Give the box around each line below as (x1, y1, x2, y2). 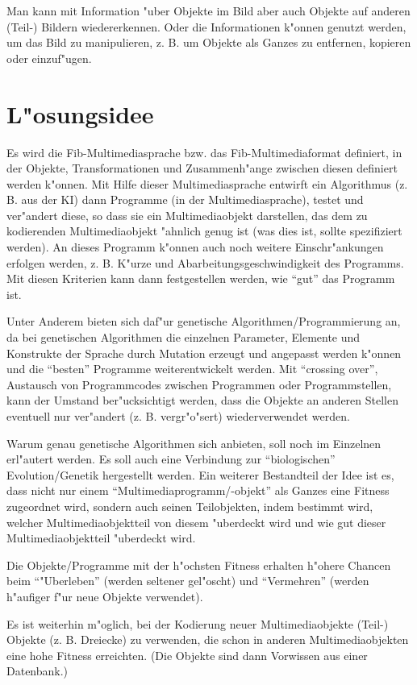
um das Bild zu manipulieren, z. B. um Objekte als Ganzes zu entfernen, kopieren (6, 34, 411, 51)
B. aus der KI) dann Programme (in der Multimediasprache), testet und (6, 191, 364, 208)
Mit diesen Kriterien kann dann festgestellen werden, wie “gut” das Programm (6, 270, 395, 287)
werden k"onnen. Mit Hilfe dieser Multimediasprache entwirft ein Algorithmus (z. (6, 175, 408, 192)
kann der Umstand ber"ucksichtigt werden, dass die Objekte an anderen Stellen (6, 392, 398, 409)
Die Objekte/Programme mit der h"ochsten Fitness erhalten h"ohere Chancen (6, 556, 391, 573)
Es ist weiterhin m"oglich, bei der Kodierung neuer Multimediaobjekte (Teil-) (6, 615, 389, 632)
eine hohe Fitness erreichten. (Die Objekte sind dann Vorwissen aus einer (6, 646, 368, 663)
